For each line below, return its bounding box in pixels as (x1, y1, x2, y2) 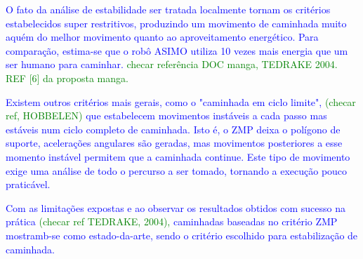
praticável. (6, 177, 51, 192)
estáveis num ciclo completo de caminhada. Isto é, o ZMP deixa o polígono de (6, 121, 341, 136)
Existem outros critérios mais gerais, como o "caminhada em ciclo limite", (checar (6, 94, 356, 109)
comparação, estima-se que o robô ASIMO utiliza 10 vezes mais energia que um (6, 43, 348, 58)
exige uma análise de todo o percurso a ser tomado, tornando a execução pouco (6, 163, 348, 178)
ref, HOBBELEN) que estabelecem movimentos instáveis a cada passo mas (6, 108, 327, 123)
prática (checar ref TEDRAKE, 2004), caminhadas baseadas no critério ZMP (6, 214, 338, 229)
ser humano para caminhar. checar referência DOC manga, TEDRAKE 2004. (6, 57, 338, 72)
